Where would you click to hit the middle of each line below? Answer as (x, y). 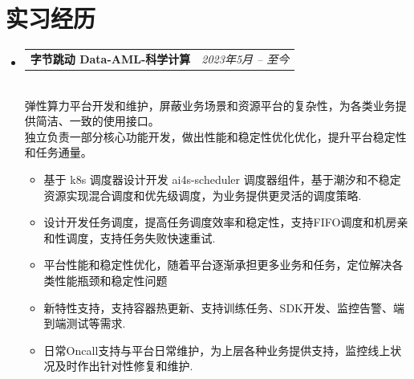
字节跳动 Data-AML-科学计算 (110, 58)
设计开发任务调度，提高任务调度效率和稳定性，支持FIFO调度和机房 (220, 222)
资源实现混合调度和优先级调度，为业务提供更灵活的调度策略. (203, 195)
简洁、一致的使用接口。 (97, 121)
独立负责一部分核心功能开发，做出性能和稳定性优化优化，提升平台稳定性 (215, 136)
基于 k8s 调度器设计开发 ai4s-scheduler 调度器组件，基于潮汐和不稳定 (222, 179)
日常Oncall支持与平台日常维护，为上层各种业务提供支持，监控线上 (217, 350)
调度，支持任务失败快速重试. (141, 237)
